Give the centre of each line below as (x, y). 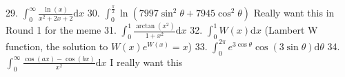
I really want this (146, 62)
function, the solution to (57, 46)
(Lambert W (291, 30)
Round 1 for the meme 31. (61, 30)
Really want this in (294, 13)
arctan (145, 26)
